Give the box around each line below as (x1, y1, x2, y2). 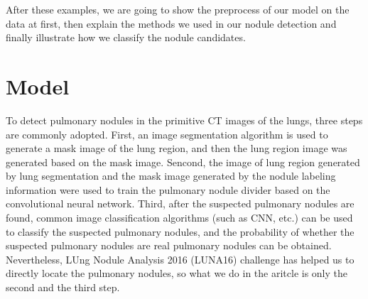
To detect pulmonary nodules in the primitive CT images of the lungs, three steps (6, 112, 363, 127)
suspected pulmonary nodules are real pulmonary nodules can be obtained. (6, 238, 332, 253)
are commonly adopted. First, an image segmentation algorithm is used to (6, 126, 328, 141)
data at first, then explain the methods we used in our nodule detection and (6, 16, 337, 31)
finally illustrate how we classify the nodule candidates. (6, 30, 246, 45)
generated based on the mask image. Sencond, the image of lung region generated (6, 154, 360, 169)
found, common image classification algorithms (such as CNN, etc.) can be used (6, 210, 353, 225)
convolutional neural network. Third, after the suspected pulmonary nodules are (6, 196, 355, 211)
